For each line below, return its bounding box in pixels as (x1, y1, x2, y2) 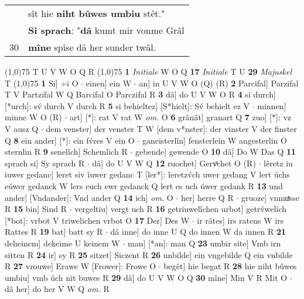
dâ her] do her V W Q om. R (5, 283, 110, 295)
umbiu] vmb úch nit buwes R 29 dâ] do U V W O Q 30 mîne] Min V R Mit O (5, 271, 288, 283)
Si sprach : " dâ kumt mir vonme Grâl (28, 23, 185, 37)
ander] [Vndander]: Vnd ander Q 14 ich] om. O (5, 191, 173, 203)
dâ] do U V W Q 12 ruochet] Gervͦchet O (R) (92, 157, 256, 169)
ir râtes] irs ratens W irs (197, 214, 284, 226)
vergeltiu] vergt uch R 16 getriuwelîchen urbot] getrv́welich (74, 203, 287, 215)
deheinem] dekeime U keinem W (5, 237, 120, 249)
